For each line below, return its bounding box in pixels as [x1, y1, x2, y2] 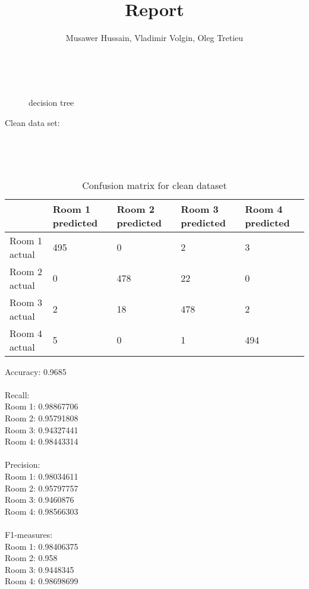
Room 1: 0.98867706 [5, 400, 78, 412]
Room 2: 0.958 [5, 552, 58, 564]
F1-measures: [5, 528, 53, 540]
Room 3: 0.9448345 [5, 563, 74, 575]
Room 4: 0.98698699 [5, 575, 78, 587]
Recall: [5, 388, 30, 401]
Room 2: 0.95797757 [5, 481, 78, 494]
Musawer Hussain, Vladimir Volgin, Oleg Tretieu [65, 32, 244, 44]
